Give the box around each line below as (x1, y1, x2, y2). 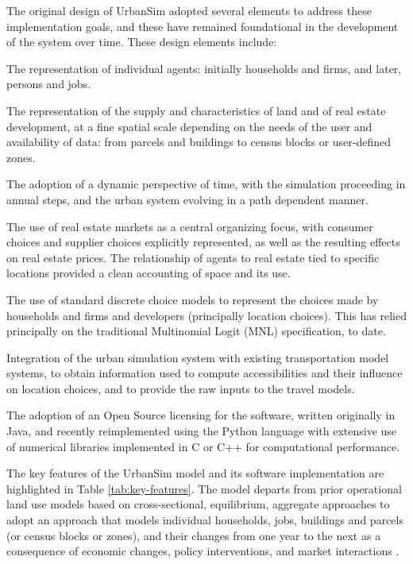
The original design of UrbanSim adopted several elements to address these (6, 2, 372, 18)
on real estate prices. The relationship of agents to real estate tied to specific (6, 249, 380, 265)
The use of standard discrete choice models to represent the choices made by (6, 291, 379, 307)
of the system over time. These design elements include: (6, 33, 277, 50)
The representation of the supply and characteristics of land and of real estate (6, 102, 386, 118)
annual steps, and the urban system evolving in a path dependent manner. (6, 191, 369, 207)
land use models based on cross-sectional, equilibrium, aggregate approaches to (6, 496, 390, 512)
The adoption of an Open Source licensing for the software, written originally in (6, 407, 396, 423)
